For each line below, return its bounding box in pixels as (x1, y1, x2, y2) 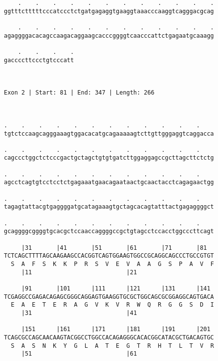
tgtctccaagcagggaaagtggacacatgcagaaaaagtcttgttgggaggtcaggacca (4, 130, 214, 137)
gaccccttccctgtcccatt (4, 56, 74, 64)
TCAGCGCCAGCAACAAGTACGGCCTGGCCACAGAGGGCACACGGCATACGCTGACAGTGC (4, 334, 214, 341)
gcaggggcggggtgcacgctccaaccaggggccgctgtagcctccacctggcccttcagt (4, 228, 214, 235)
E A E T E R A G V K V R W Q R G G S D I (11, 301, 214, 309)
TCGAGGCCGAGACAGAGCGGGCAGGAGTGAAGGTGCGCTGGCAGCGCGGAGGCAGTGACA (4, 293, 214, 300)
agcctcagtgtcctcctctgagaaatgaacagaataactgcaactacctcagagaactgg (4, 179, 214, 186)
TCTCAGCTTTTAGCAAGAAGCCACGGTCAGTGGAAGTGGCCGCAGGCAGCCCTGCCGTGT (4, 252, 214, 260)
